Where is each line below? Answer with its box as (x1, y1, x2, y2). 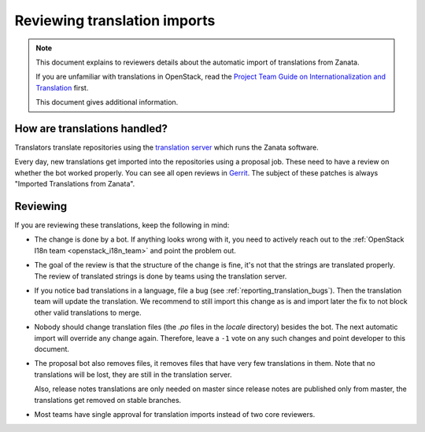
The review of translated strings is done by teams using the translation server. (34, 271, 287, 281)
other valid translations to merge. (34, 308, 142, 317)
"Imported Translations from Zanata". (14, 179, 135, 189)
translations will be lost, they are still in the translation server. (34, 370, 232, 379)
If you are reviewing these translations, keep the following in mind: (14, 220, 230, 230)
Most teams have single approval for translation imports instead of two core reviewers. (34, 409, 316, 419)
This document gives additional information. (35, 98, 179, 107)
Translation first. (35, 83, 89, 92)
